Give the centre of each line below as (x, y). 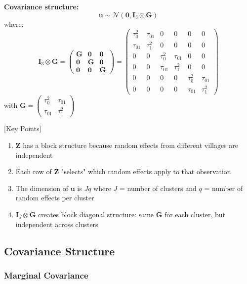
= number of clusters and (158, 188)
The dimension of (42, 188)
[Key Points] (23, 128)
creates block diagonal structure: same (96, 214)
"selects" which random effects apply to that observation (146, 171)
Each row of (34, 171)
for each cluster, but (195, 214)
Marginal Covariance (46, 275)
